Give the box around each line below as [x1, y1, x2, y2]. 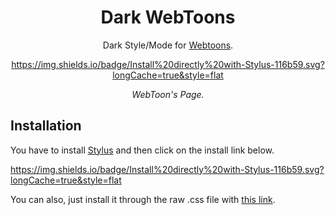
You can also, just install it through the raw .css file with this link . [10, 193, 276, 205]
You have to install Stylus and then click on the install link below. [10, 144, 275, 156]
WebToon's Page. [131, 88, 205, 100]
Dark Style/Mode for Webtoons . [102, 39, 234, 51]
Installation [10, 117, 82, 135]
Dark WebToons [100, 6, 236, 29]
